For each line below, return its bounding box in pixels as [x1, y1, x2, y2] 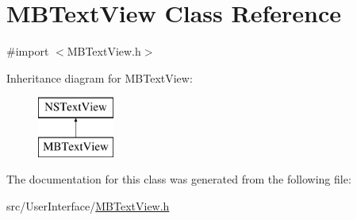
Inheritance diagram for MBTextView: [6, 69, 193, 86]
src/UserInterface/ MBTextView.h [6, 198, 170, 214]
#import [6, 43, 49, 60]
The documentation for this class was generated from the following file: [6, 171, 351, 187]
